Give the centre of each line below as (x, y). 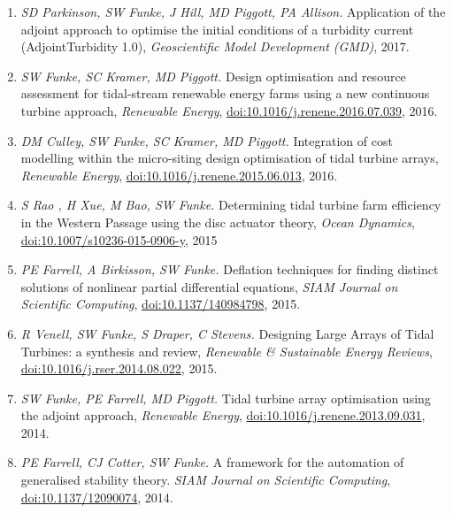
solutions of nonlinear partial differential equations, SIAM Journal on (209, 286)
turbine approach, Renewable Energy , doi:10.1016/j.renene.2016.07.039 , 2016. (229, 110)
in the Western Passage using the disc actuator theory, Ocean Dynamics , (218, 222)
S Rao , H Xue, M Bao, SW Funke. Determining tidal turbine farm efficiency (231, 205)
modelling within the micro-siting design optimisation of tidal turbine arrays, (230, 158)
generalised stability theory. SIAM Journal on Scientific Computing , (206, 480)
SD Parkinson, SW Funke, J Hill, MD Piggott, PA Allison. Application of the (233, 11)
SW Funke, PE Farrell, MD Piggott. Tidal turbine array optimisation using (226, 398)
